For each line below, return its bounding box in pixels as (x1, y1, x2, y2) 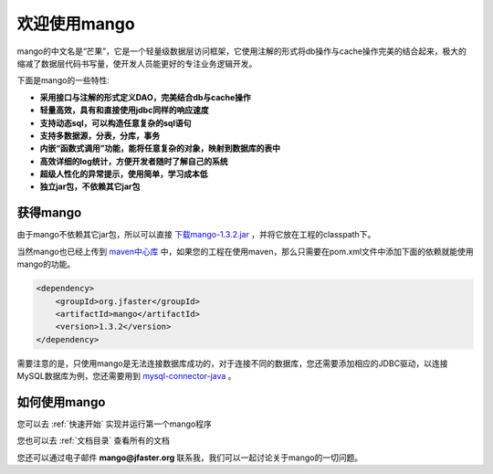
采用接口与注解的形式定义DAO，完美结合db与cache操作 (39, 91, 251, 102)
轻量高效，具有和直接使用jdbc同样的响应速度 (39, 105, 209, 116)
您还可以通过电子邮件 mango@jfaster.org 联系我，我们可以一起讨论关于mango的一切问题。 (16, 452, 363, 463)
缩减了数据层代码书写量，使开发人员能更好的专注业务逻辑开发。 (16, 58, 257, 68)
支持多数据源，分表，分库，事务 (39, 130, 160, 141)
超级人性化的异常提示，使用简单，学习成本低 (39, 169, 208, 180)
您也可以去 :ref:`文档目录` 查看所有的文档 (16, 435, 171, 447)
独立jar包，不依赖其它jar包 (39, 181, 141, 192)
